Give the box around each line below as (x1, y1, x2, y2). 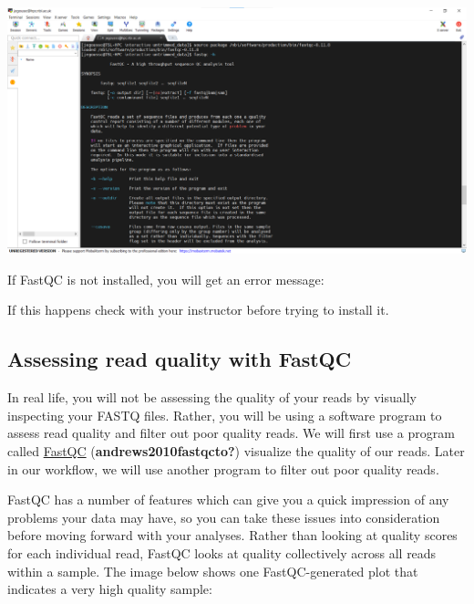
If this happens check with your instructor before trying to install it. (7, 300, 389, 319)
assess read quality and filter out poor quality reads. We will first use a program (7, 423, 455, 443)
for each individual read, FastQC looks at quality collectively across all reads (7, 543, 437, 562)
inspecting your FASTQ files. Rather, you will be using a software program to (7, 405, 442, 424)
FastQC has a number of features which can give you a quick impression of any (7, 490, 449, 509)
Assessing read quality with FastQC (7, 345, 352, 373)
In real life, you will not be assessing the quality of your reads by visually (7, 388, 417, 407)
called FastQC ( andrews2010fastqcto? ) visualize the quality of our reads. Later (7, 441, 465, 460)
